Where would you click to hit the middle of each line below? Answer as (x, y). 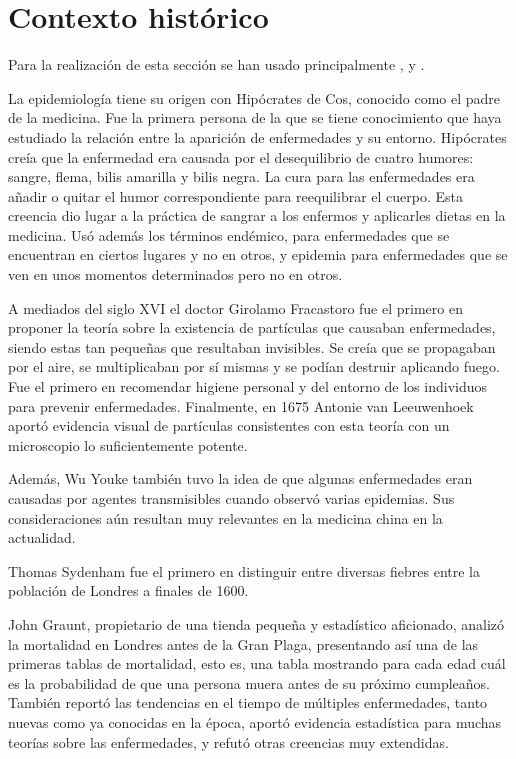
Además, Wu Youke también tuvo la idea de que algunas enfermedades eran (240, 478)
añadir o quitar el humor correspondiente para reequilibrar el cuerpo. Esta (236, 195)
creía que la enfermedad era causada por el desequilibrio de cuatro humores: (241, 156)
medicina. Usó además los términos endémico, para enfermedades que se (229, 234)
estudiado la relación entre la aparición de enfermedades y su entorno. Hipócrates (257, 136)
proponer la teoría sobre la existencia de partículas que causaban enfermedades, (252, 327)
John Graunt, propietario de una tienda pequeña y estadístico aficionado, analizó (256, 623)
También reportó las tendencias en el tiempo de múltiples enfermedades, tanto (248, 702)
